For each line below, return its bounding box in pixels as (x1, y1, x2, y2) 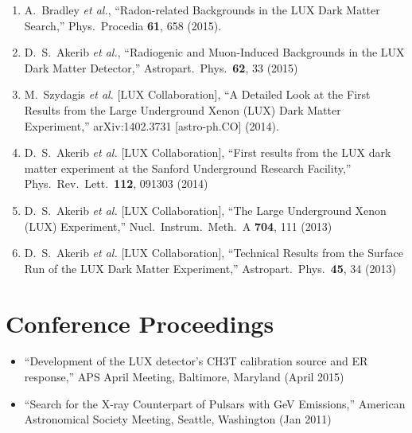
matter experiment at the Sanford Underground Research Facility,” (24, 159, 352, 176)
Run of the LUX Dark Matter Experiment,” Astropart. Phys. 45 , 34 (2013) (24, 259, 396, 276)
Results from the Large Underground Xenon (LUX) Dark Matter (24, 101, 341, 118)
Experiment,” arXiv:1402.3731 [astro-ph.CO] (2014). (24, 117, 279, 134)
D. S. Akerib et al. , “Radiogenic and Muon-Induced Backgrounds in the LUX (24, 44, 405, 60)
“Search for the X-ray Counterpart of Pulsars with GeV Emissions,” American (24, 395, 406, 412)
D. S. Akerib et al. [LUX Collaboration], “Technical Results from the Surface (24, 244, 403, 261)
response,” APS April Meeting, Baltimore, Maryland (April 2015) (24, 369, 344, 385)
